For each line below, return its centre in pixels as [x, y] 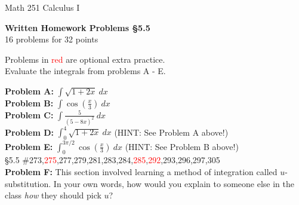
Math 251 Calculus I [42, 7]
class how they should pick [53, 195]
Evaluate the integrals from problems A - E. [85, 71]
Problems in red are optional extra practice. [85, 59]
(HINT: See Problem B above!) [182, 146]
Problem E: [29, 146]
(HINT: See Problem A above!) [171, 132]
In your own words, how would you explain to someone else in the [174, 183]
